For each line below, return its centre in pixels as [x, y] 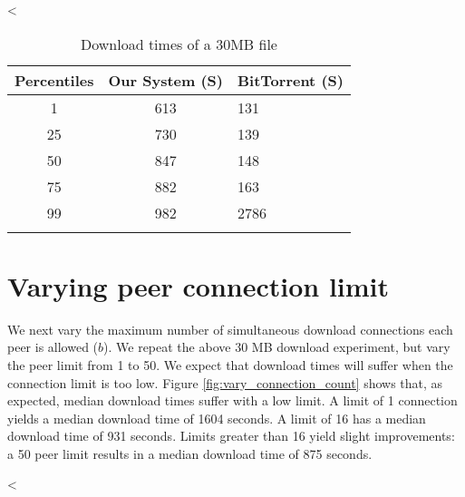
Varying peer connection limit [199, 285]
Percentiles [54, 80]
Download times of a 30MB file [179, 44]
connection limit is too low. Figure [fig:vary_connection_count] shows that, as [225, 382]
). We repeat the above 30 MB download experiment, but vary [277, 347]
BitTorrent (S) [291, 80]
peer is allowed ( [53, 347]
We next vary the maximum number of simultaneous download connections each [230, 329]
